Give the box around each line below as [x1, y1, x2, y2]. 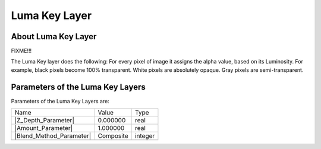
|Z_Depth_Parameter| [14, 116, 74, 125]
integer [134, 132, 155, 140]
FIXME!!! [11, 47, 32, 55]
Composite [97, 132, 128, 140]
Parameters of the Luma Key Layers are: [11, 97, 109, 104]
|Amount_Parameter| [14, 124, 73, 132]
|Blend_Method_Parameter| [14, 132, 92, 140]
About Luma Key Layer [11, 31, 97, 42]
